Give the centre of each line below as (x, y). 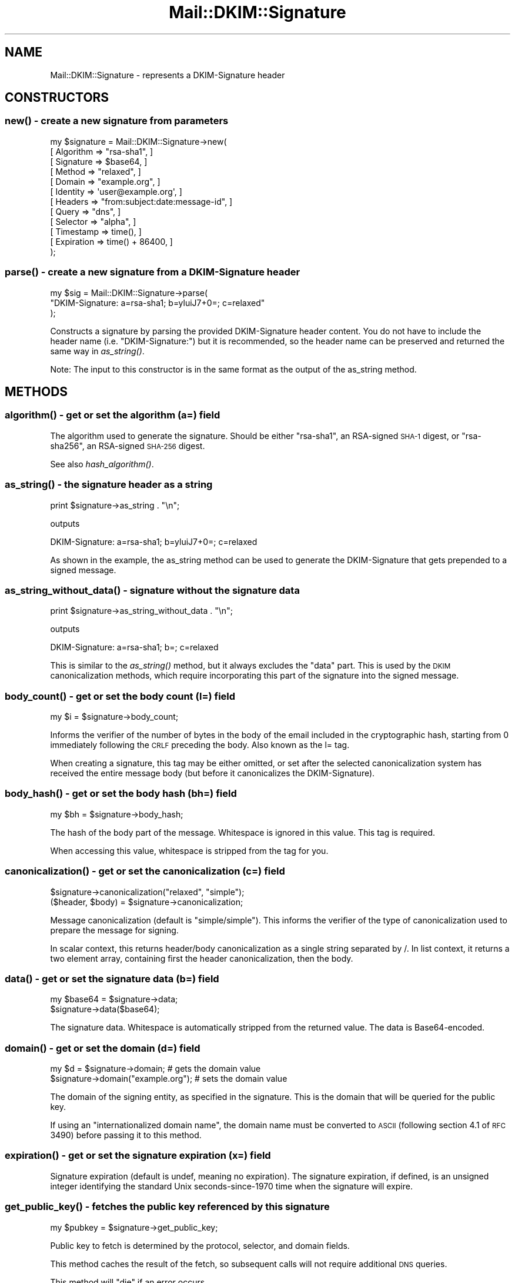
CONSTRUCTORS (57, 98)
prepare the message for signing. (114, 930)
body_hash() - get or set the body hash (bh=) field (121, 794)
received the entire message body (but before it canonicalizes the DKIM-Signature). (213, 773)
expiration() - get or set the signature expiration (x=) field (138, 1156)
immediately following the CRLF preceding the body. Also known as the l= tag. (200, 745)
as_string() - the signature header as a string (109, 485)
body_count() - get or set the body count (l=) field (120, 696)
